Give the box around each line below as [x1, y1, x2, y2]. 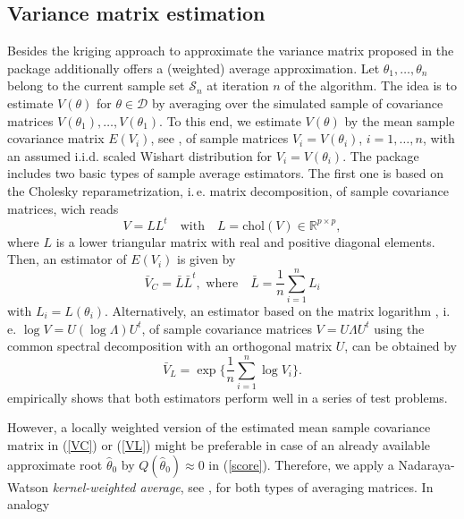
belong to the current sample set [7, 76, 185, 95]
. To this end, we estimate [159, 111, 301, 130]
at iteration [207, 76, 269, 95]
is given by [176, 250, 236, 268]
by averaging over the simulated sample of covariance [151, 93, 443, 112]
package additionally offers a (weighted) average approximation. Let [7, 58, 380, 77]
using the [374, 319, 425, 337]
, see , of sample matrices [150, 129, 289, 148]
